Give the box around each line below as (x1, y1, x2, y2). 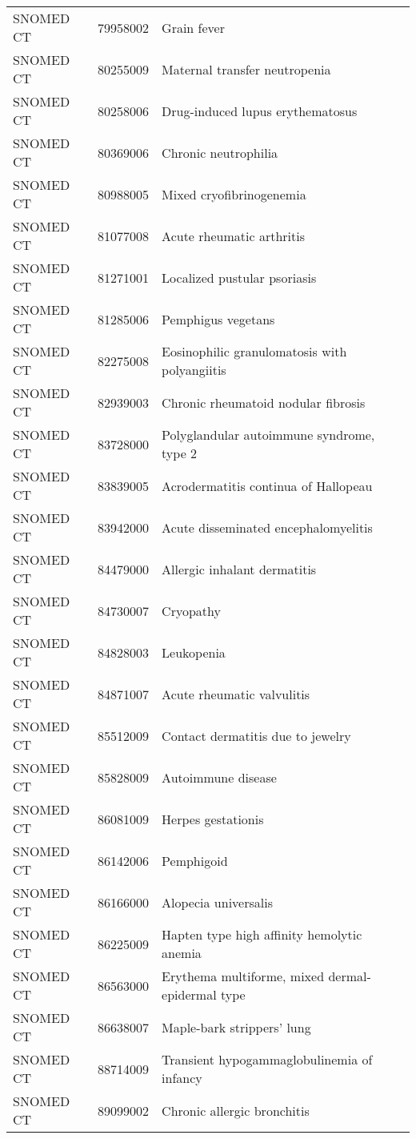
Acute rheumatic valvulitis (162, 684, 310, 703)
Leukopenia (162, 642, 226, 662)
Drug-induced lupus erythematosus (162, 101, 358, 120)
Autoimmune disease (162, 767, 277, 787)
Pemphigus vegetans (162, 309, 275, 328)
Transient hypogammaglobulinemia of (162, 1050, 373, 1069)
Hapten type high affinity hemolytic (162, 925, 362, 944)
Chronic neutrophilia (162, 143, 278, 162)
